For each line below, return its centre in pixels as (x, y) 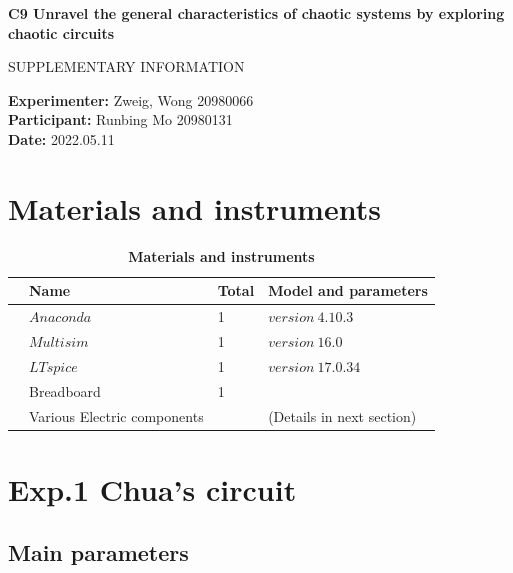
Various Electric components (116, 415)
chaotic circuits (61, 32)
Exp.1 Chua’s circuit (152, 488)
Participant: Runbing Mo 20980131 (120, 119)
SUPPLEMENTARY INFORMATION (126, 66)
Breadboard (65, 390)
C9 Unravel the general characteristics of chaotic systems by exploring (256, 13)
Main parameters (98, 552)
